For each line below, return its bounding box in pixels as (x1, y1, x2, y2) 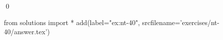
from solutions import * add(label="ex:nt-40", (4, 17, 140, 27)
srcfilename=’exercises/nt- (142, 17, 220, 27)
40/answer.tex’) (4, 27, 50, 37)
